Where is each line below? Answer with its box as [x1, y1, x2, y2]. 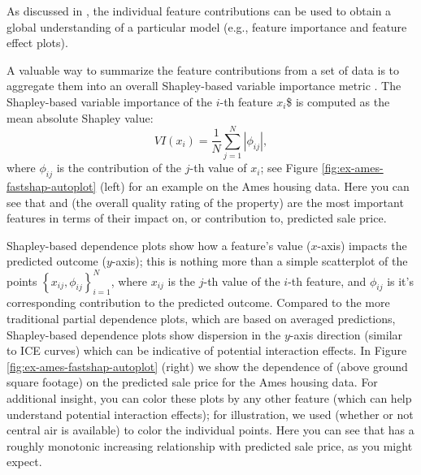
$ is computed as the [286, 93, 390, 110]
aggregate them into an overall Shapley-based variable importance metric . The [7, 77, 401, 94]
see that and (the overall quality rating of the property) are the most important [7, 193, 404, 210]
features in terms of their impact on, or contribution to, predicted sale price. [7, 209, 387, 227]
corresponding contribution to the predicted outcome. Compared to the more [7, 294, 390, 311]
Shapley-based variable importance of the [7, 93, 212, 110]
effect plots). [7, 34, 68, 51]
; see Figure [260, 159, 319, 176]
